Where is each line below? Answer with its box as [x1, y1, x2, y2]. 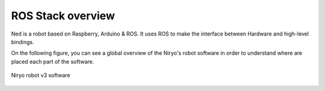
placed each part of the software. [11, 58, 94, 65]
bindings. [11, 38, 34, 45]
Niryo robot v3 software [11, 72, 70, 79]
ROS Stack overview [11, 9, 116, 22]
